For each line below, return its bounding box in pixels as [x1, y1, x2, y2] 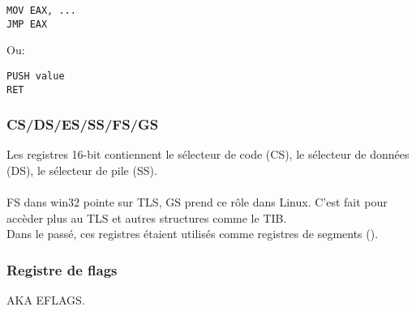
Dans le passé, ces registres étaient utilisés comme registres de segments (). [6, 225, 379, 242]
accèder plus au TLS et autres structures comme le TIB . [6, 209, 287, 226]
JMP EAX [6, 18, 48, 30]
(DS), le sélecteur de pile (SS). [6, 162, 157, 179]
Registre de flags [6, 259, 118, 279]
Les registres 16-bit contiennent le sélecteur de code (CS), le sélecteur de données [6, 146, 410, 163]
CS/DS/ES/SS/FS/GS [6, 114, 159, 134]
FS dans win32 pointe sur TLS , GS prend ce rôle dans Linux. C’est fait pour [6, 194, 388, 211]
